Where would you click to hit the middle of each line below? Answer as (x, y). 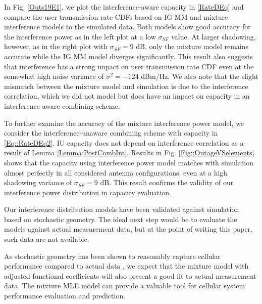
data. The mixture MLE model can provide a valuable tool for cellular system (125, 286)
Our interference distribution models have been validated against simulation (122, 209)
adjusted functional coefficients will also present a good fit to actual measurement (130, 275)
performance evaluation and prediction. (65, 296)
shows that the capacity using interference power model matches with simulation (129, 162)
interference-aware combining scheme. (62, 105)
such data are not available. (47, 239)
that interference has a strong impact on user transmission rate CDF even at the (129, 66)
